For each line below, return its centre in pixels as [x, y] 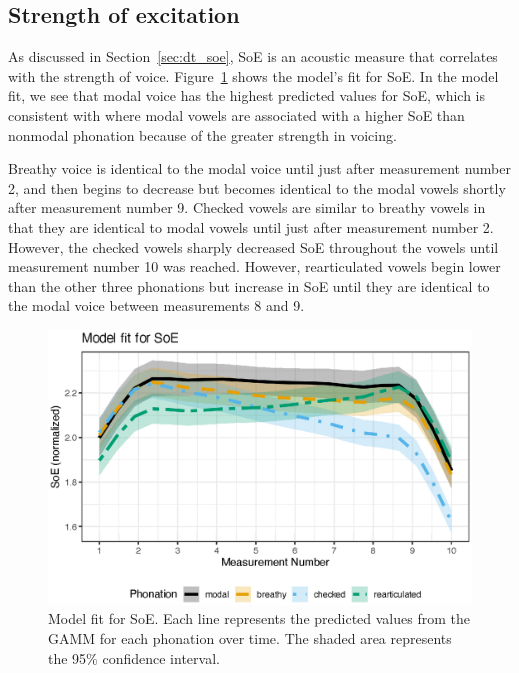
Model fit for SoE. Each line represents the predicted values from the [259, 618]
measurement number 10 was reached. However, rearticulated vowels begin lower [254, 266]
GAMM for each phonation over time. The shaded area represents [250, 638]
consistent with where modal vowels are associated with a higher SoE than [236, 114]
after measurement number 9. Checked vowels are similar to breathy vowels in [247, 207]
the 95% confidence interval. [134, 657]
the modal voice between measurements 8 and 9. [156, 305]
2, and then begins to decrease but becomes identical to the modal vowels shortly [257, 187]
